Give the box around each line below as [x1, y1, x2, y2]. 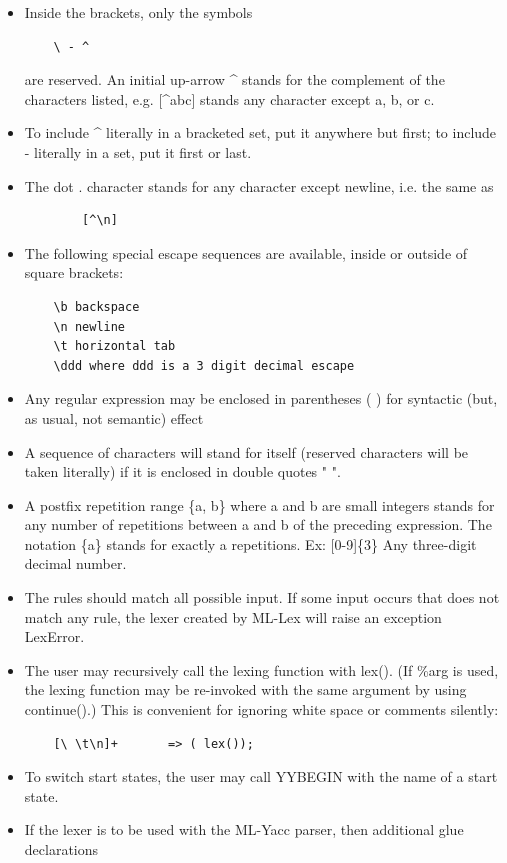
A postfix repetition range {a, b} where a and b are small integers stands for [24, 494, 495, 515]
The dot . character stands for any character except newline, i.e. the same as [24, 175, 494, 196]
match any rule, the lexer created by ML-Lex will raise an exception [24, 606, 442, 627]
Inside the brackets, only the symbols [24, 2, 253, 22]
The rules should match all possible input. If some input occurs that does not [24, 587, 500, 608]
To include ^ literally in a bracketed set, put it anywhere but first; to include [24, 122, 497, 143]
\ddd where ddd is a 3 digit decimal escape [53, 358, 355, 373]
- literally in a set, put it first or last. [24, 141, 252, 162]
